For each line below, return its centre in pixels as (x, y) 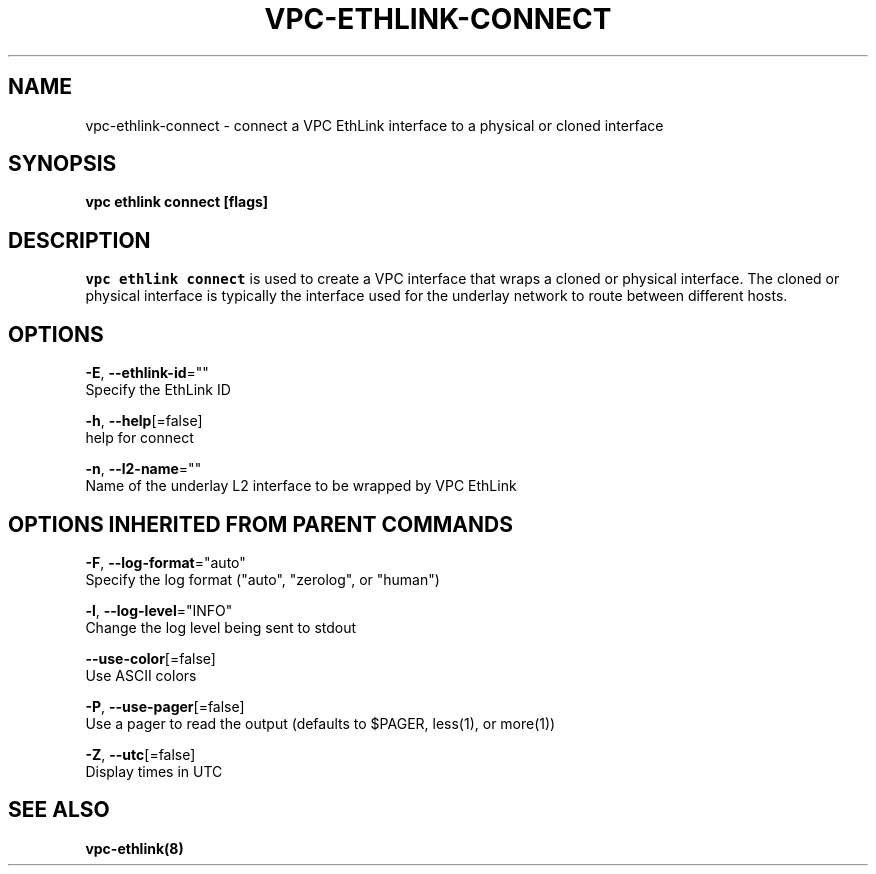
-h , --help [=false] (144, 421)
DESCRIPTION (79, 240)
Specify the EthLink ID (158, 390)
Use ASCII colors (141, 675)
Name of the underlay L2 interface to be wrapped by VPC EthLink (301, 486)
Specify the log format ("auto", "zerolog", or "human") (262, 579)
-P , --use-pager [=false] (165, 706)
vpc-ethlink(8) (134, 848)
